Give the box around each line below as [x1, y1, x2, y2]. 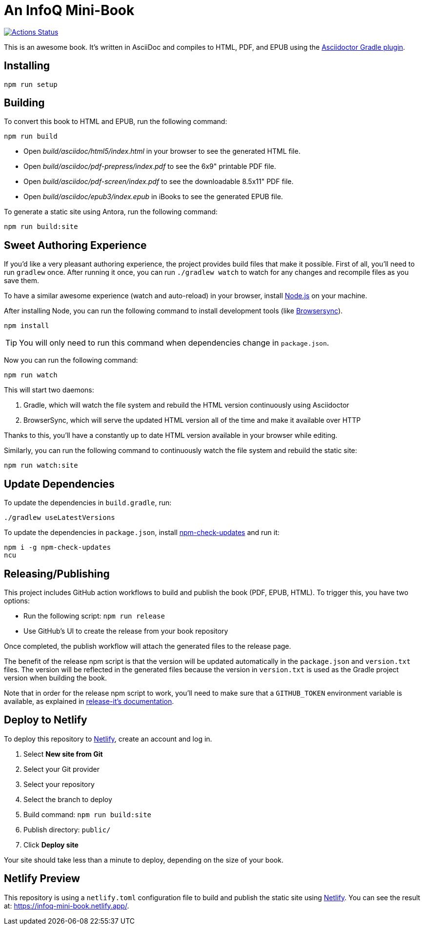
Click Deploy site [23, 840, 79, 849]
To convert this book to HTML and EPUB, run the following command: [4, 117, 227, 126]
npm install [4, 322, 49, 330]
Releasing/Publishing [4, 567, 110, 580]
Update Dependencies [4, 477, 115, 490]
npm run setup [4, 80, 58, 88]
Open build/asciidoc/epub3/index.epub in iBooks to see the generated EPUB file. [23, 192, 283, 201]
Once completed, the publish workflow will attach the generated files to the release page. [4, 641, 291, 650]
